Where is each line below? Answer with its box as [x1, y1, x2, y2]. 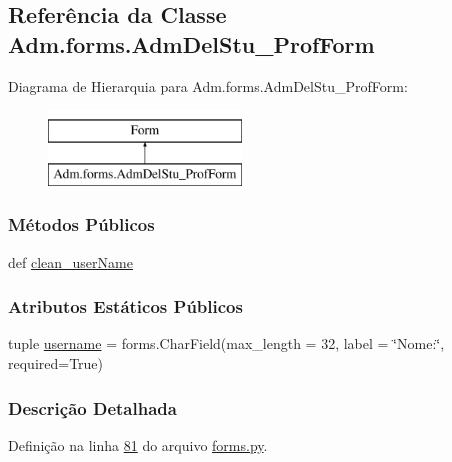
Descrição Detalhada [8, 395, 177, 420]
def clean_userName [8, 251, 133, 272]
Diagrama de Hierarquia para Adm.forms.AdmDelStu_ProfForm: [8, 75, 408, 96]
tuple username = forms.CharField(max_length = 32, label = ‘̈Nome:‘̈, [8, 333, 445, 354]
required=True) [8, 352, 104, 373]
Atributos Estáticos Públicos [8, 294, 243, 319]
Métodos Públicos [8, 212, 155, 237]
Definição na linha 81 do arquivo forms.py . [8, 434, 268, 455]
